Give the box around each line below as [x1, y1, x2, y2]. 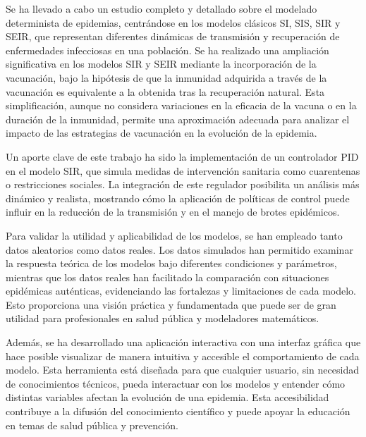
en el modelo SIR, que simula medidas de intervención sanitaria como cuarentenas [6, 163, 360, 178]
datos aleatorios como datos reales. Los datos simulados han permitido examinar [6, 242, 353, 257]
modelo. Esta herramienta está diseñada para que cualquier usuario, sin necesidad [6, 362, 359, 377]
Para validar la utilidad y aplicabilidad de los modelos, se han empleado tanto [6, 228, 343, 242]
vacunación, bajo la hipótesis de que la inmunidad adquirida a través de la [6, 70, 327, 85]
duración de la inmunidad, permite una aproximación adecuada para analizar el [6, 111, 350, 126]
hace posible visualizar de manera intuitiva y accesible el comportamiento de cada [6, 348, 360, 363]
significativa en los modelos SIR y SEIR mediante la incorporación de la [6, 56, 317, 71]
